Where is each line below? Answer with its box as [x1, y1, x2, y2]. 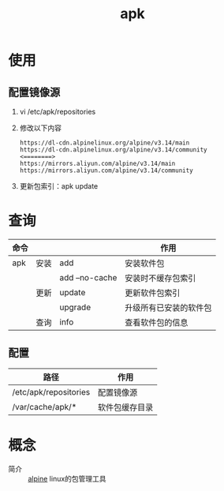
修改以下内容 [19, 123, 62, 133]
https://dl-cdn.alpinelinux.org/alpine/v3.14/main [19, 139, 190, 147]
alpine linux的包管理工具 [28, 474, 106, 483]
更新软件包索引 [125, 287, 181, 298]
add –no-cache [59, 272, 118, 283]
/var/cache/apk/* [12, 401, 77, 412]
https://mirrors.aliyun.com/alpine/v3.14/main [19, 159, 176, 167]
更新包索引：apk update [19, 182, 99, 190]
